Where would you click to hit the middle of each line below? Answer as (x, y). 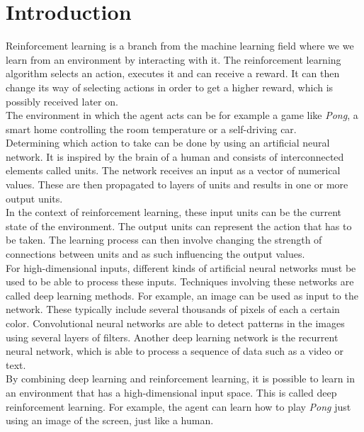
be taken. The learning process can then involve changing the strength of (164, 240)
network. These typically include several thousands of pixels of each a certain (173, 309)
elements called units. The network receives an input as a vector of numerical (173, 170)
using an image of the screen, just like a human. (110, 420)
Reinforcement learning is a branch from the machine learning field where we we (180, 46)
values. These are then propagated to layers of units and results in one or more (177, 184)
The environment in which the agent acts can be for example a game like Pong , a (182, 115)
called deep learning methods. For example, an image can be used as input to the (182, 295)
